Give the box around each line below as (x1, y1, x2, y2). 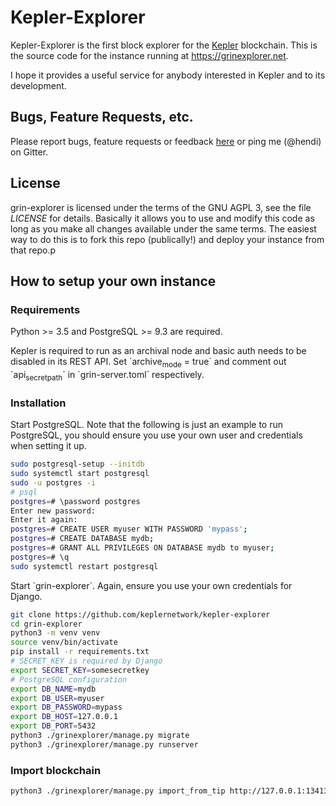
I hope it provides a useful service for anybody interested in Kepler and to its (10, 69, 326, 81)
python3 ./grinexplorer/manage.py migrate (10, 731, 190, 741)
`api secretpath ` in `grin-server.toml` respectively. (10, 369, 205, 383)
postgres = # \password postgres (10, 496, 141, 506)
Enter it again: (10, 515, 78, 525)
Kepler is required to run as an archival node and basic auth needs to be (10, 345, 307, 357)
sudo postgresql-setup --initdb (10, 459, 145, 470)
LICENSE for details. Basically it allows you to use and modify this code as (10, 212, 315, 224)
